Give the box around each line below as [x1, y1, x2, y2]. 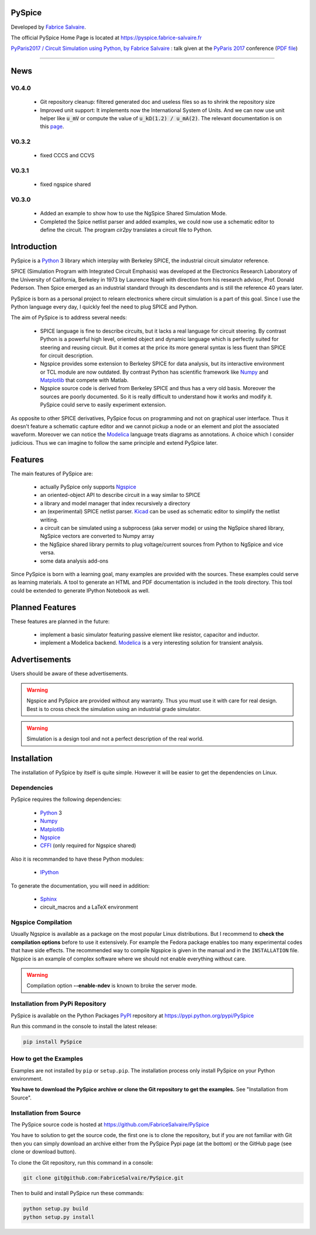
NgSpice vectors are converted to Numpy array [40, 533, 154, 540]
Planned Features [11, 602, 77, 613]
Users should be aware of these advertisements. [11, 670, 128, 677]
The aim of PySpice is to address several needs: [11, 314, 127, 321]
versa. [40, 549, 56, 556]
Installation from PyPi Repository [11, 1000, 107, 1008]
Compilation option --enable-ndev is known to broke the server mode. [26, 982, 197, 989]
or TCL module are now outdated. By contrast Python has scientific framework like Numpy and [40, 368, 269, 375]
